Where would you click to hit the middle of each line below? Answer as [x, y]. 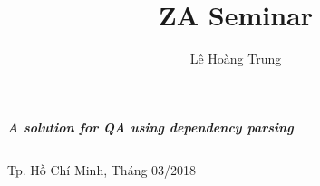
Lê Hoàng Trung [236, 59]
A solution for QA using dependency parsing [150, 127]
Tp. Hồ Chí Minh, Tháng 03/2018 [102, 170]
